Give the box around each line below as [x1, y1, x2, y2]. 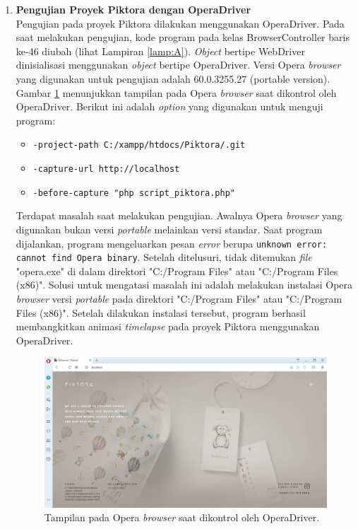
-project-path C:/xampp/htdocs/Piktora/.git [32, 140, 246, 151]
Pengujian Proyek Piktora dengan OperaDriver [16, 2, 251, 16]
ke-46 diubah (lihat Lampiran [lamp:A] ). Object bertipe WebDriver [16, 43, 305, 58]
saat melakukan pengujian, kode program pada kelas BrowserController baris [16, 30, 350, 45]
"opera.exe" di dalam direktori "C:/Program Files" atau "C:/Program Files [16, 263, 338, 278]
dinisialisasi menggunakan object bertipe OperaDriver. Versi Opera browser [16, 57, 341, 72]
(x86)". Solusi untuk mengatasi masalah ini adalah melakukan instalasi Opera [16, 277, 353, 292]
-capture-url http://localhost [32, 164, 180, 174]
